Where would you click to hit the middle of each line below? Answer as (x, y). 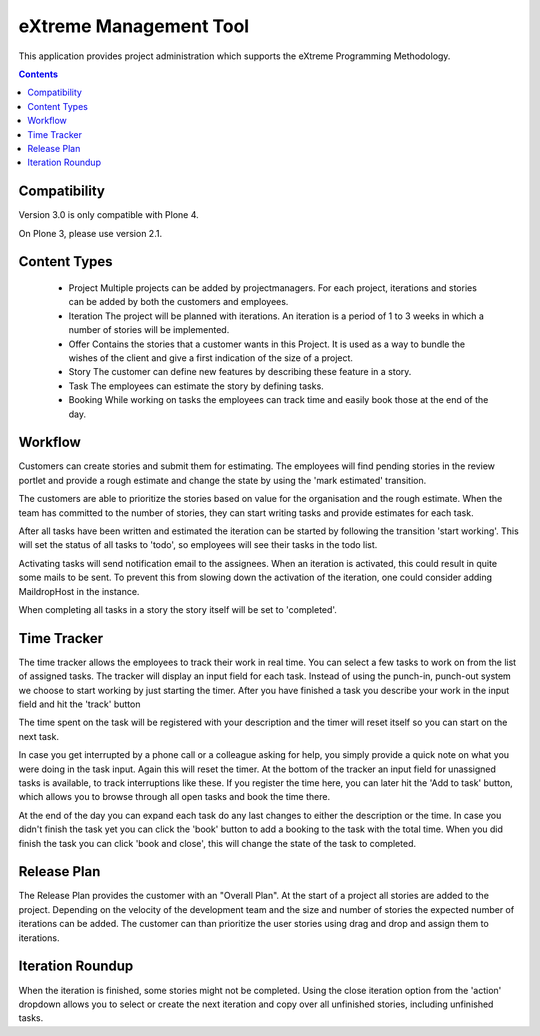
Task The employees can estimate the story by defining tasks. (196, 386)
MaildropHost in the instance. (79, 591)
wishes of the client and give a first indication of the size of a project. (211, 357)
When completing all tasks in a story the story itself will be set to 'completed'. (177, 609)
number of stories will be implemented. (149, 330)
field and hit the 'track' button (79, 704)
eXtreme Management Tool (134, 26)
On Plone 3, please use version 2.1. (90, 233)
